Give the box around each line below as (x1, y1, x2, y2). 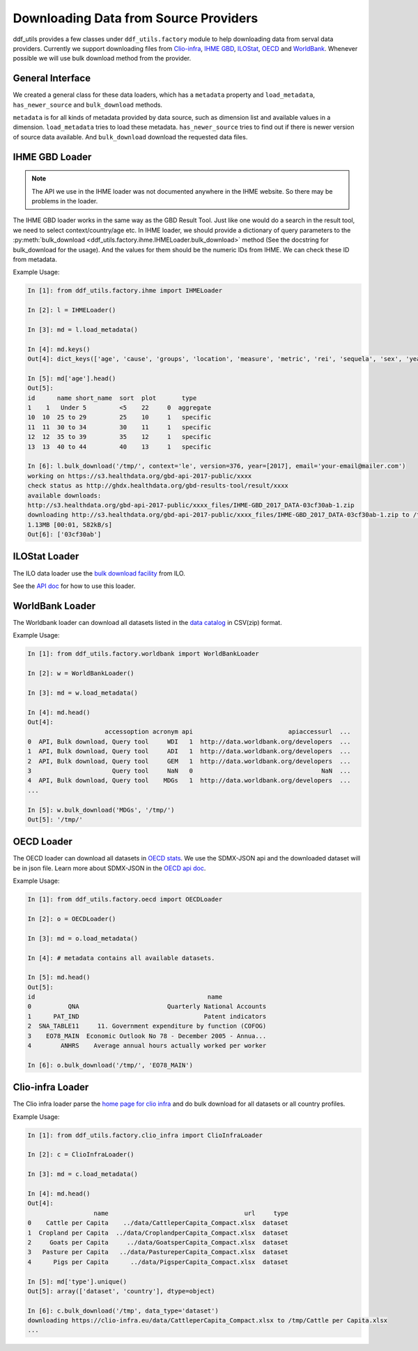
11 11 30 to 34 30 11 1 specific (27, 423, 212, 431)
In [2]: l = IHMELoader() (27, 307, 116, 314)
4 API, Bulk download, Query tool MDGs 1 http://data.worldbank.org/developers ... (27, 777, 351, 785)
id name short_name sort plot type (27, 394, 197, 402)
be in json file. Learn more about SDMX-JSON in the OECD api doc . (13, 864, 206, 872)
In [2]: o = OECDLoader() (27, 915, 116, 922)
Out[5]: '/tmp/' (27, 815, 84, 824)
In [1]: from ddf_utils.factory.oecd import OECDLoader (27, 895, 223, 904)
